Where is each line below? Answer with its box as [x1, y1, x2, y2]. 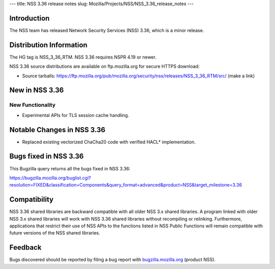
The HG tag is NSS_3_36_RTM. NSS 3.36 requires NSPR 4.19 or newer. [9, 54, 157, 60]
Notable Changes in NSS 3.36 [9, 125, 105, 134]
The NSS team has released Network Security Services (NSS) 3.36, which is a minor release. [9, 27, 204, 33]
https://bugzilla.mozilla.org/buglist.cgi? [9, 174, 91, 181]
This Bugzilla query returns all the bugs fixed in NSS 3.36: [9, 165, 131, 171]
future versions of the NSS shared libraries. [9, 230, 100, 236]
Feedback [9, 243, 42, 252]
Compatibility [9, 195, 53, 204]
